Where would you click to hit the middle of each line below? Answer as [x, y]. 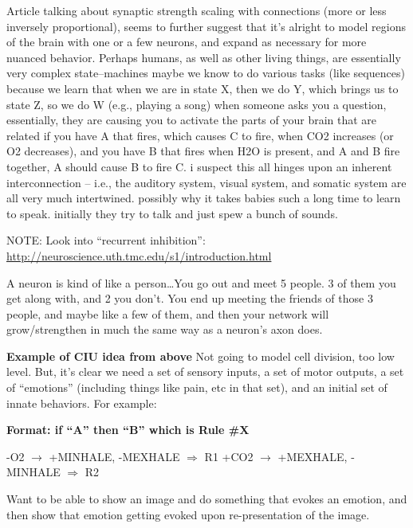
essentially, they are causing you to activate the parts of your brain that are [192, 120]
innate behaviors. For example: [82, 403]
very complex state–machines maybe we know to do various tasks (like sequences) [206, 73]
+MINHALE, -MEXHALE [114, 456]
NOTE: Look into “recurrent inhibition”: [106, 240]
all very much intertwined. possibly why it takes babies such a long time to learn [204, 198]
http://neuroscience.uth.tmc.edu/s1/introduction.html [139, 255]
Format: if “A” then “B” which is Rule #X [128, 430]
